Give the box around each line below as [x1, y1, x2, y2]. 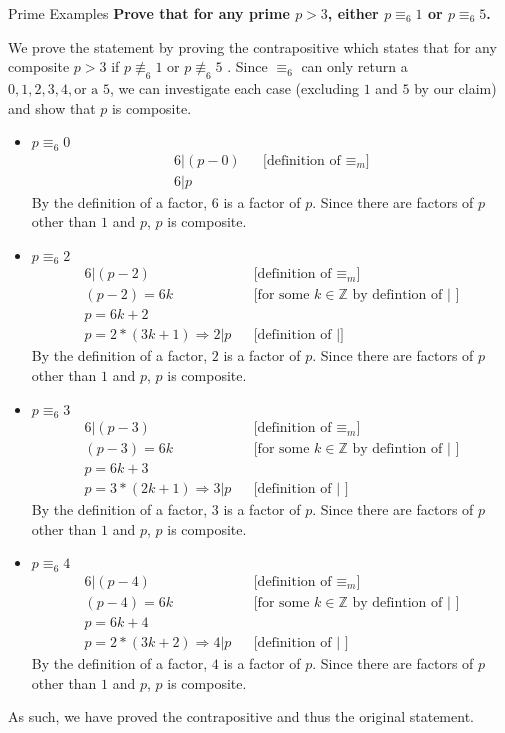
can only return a [301, 56, 408, 77]
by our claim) [414, 77, 497, 98]
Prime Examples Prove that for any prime [8, 3, 290, 23]
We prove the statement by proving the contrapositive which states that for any [8, 36, 497, 57]
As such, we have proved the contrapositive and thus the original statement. [8, 706, 474, 727]
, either [327, 3, 379, 23]
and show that [8, 97, 96, 118]
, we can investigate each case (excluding [109, 77, 359, 98]
